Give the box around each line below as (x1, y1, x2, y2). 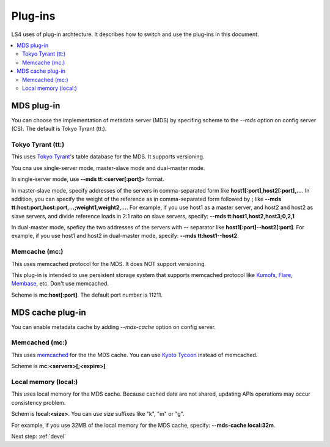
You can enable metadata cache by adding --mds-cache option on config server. (11, 323, 216, 330)
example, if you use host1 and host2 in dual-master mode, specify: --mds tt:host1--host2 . (11, 232, 239, 240)
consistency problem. (11, 399, 66, 406)
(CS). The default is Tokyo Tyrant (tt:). (11, 125, 107, 133)
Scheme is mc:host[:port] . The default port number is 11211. (11, 291, 163, 298)
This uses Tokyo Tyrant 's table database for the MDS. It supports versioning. (11, 153, 205, 160)
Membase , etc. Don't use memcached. (11, 280, 109, 287)
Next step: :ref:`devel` (11, 432, 67, 440)
